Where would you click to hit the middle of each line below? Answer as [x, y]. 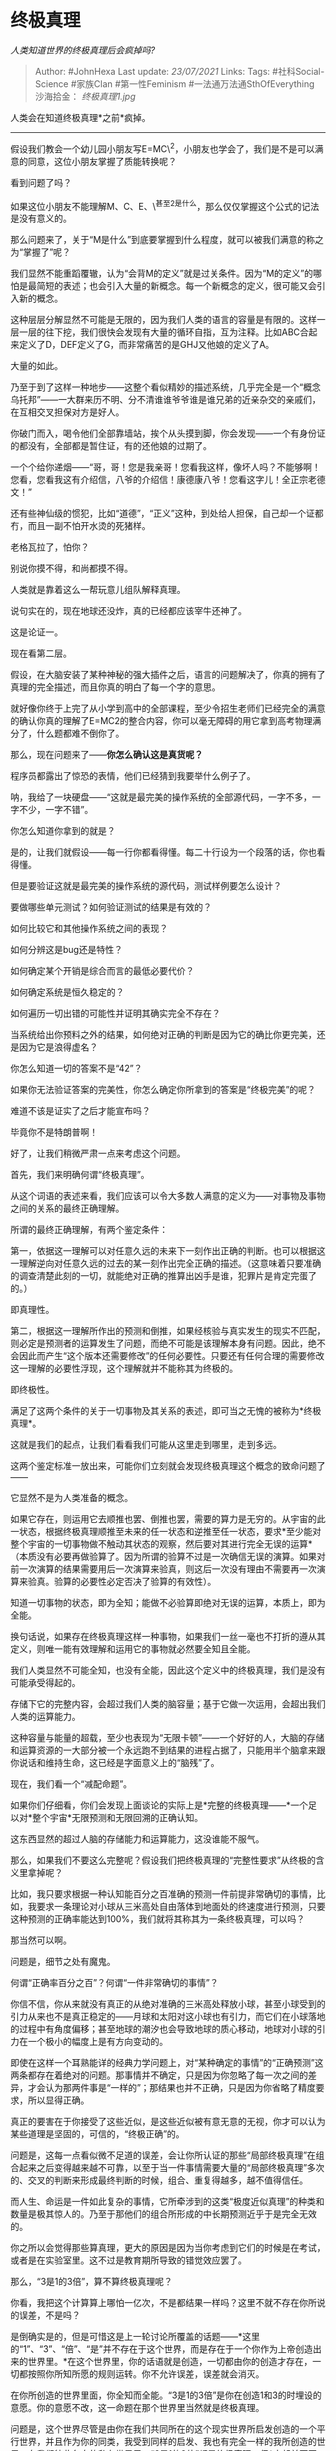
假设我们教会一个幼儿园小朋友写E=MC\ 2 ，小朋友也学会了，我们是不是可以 [162, 148]
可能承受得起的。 [45, 1683]
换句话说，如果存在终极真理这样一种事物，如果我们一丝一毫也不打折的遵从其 [168, 1637]
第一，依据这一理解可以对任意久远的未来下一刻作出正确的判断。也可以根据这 [168, 1251]
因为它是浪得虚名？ [58, 1047]
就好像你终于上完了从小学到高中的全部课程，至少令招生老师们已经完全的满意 [168, 708]
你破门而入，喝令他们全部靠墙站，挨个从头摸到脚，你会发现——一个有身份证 [168, 433]
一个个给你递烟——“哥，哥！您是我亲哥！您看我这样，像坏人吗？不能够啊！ [166, 467]
